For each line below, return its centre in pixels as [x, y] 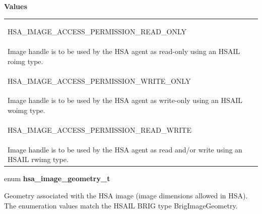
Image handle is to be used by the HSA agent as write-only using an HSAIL [125, 100]
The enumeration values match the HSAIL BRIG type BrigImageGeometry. [121, 205]
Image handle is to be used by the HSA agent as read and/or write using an [125, 149]
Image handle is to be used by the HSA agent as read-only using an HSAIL [124, 51]
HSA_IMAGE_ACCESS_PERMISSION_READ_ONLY [97, 32]
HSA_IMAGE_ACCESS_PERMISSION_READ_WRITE [100, 129]
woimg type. [26, 110]
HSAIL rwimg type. [38, 159]
